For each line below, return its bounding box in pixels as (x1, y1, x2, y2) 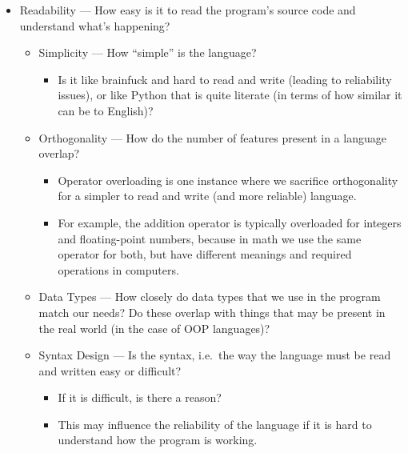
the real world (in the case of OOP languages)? (38, 319, 270, 336)
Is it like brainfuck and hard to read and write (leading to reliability (58, 70, 392, 87)
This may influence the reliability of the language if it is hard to (58, 415, 372, 432)
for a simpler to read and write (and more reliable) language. (58, 187, 357, 204)
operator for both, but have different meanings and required (58, 246, 352, 263)
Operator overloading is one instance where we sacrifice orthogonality (58, 171, 398, 188)
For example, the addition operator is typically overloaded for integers (58, 214, 402, 231)
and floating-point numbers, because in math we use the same (58, 230, 362, 247)
